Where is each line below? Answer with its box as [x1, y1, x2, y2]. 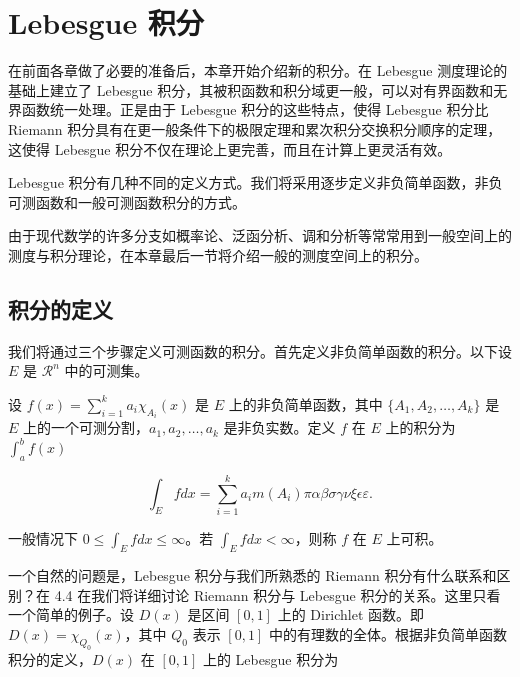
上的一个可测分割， [23, 417, 150, 438]
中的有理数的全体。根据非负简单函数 [268, 623, 507, 644]
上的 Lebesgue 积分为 [202, 648, 339, 669]
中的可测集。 [64, 360, 149, 381]
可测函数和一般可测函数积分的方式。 [8, 191, 246, 212]
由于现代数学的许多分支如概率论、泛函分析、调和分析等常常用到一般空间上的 [8, 225, 512, 246]
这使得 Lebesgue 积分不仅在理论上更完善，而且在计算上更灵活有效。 [8, 138, 452, 159]
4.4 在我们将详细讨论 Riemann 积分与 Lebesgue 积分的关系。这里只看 [54, 584, 501, 605]
